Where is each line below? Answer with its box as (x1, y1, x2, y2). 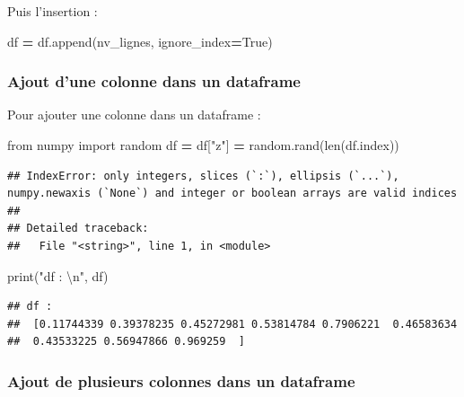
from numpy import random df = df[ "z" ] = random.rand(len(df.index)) (7, 136, 399, 154)
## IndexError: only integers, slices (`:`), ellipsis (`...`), (7, 169, 399, 182)
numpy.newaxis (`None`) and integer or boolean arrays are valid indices (7, 187, 458, 200)
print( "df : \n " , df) (7, 266, 109, 285)
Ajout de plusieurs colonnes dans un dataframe (7, 369, 355, 392)
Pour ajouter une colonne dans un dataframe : (7, 105, 261, 124)
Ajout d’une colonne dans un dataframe (7, 70, 301, 93)
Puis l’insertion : (7, 2, 98, 20)
